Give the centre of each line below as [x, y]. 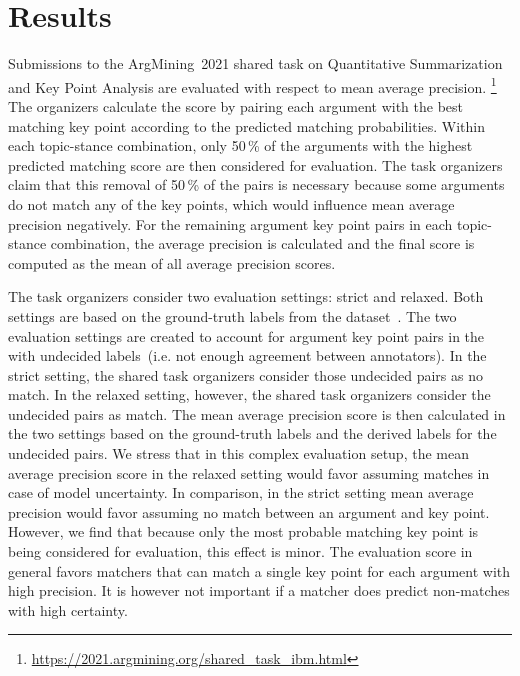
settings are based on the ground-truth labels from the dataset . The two [232, 315]
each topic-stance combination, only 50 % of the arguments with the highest [240, 145]
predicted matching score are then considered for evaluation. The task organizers [255, 164]
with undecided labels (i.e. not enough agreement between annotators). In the [247, 355]
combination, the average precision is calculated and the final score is [262, 243]
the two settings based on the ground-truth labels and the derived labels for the [252, 433]
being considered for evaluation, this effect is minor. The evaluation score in [240, 551]
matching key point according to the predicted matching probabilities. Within [247, 125]
